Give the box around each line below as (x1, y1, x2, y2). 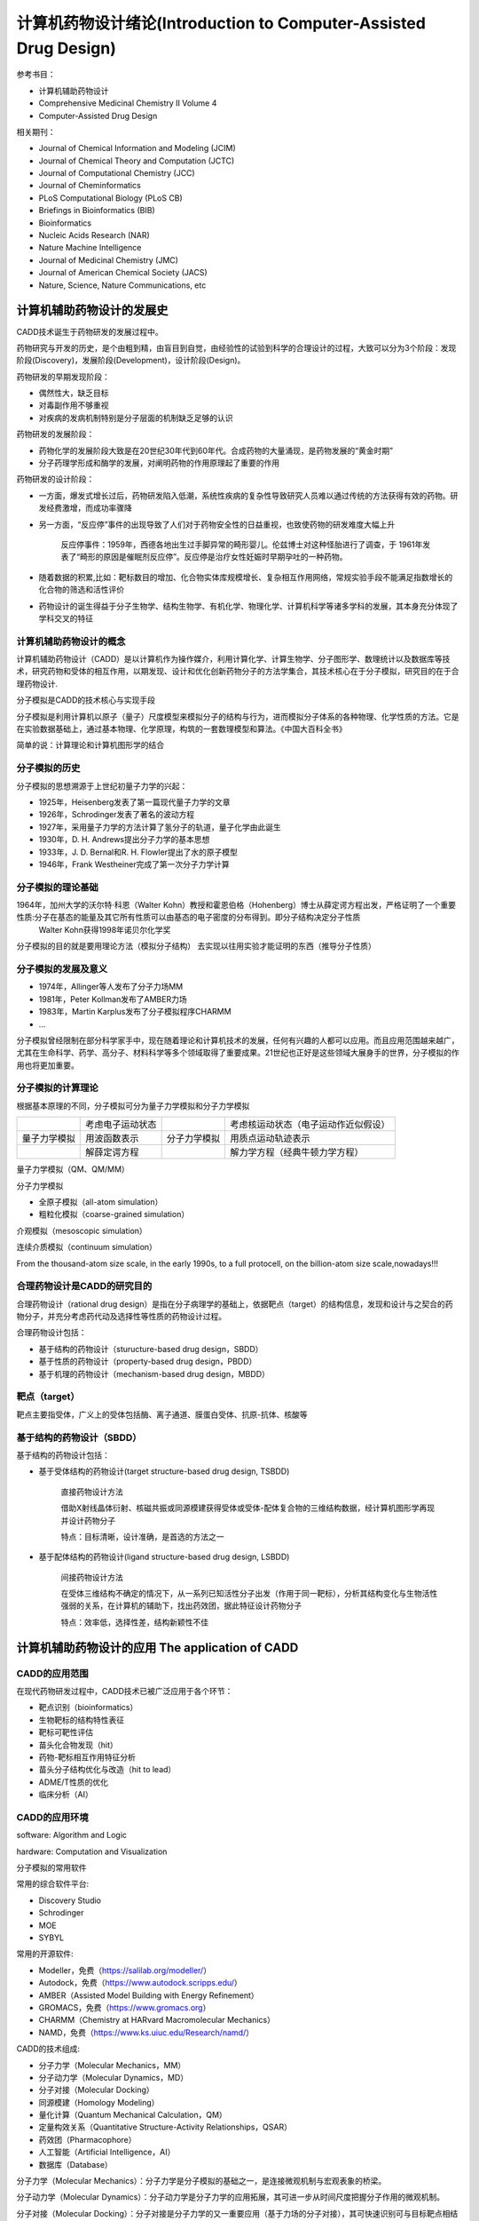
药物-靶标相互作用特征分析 (38, 1751, 137, 1763)
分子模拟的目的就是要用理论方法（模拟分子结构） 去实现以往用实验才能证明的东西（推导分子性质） (16, 941, 376, 951)
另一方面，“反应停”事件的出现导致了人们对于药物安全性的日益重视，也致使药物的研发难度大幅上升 (38, 519, 396, 529)
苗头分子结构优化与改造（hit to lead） (38, 1764, 177, 1775)
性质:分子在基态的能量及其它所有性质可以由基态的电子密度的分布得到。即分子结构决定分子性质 (16, 911, 361, 923)
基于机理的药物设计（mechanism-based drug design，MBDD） (38, 1368, 270, 1379)
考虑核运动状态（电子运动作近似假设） (230, 1118, 390, 1131)
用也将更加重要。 (16, 1060, 79, 1071)
